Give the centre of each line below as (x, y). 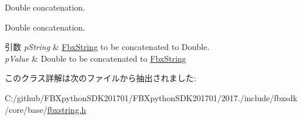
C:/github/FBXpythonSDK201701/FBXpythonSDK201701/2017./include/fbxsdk (151, 97)
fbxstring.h (67, 109)
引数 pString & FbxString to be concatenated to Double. (107, 47)
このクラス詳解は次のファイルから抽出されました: (100, 78)
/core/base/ (26, 109)
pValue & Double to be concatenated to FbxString (95, 58)
